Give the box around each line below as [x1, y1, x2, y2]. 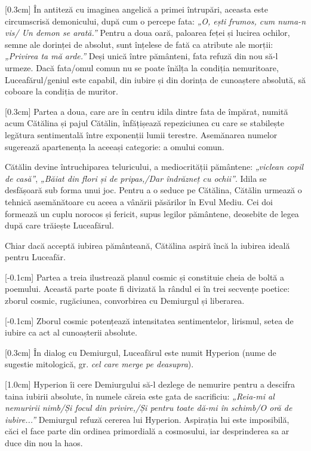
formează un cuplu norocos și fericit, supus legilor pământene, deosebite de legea [5, 207, 299, 220]
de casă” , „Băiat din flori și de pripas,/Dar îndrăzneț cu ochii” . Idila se [5, 172, 267, 184]
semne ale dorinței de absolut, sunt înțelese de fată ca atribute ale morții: [5, 38, 273, 50]
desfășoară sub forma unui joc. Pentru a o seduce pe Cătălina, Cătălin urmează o [5, 184, 302, 196]
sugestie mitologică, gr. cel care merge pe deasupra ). [5, 358, 194, 370]
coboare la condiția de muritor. [5, 85, 118, 97]
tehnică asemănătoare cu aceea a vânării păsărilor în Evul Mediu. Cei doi [5, 195, 273, 208]
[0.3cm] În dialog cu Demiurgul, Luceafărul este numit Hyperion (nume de [5, 346, 276, 358]
